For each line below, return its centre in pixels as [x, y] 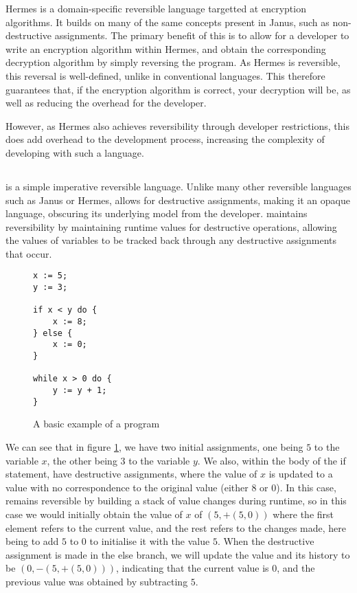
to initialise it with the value [150, 541]
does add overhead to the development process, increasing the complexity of [165, 139]
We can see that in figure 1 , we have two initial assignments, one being [154, 446]
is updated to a [301, 474]
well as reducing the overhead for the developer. [106, 103]
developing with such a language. [75, 152]
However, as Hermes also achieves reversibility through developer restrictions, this [177, 125]
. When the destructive [266, 541]
